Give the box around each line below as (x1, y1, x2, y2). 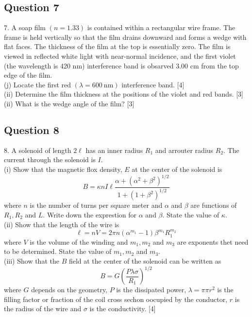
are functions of (190, 200, 237, 210)
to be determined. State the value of (4, 246, 112, 256)
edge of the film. (4, 70, 52, 80)
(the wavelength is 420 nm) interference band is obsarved (4, 60, 174, 70)
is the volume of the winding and (30, 236, 128, 247)
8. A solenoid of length (4, 145, 71, 155)
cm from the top (190, 60, 239, 70)
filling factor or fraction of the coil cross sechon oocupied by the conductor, (4, 294, 228, 304)
